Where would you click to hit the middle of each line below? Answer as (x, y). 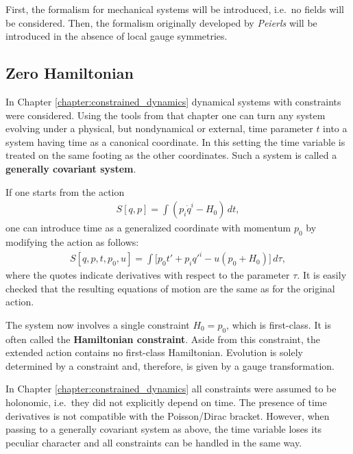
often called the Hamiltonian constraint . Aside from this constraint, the (163, 339)
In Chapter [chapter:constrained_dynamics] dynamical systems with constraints (173, 101)
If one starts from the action (65, 191)
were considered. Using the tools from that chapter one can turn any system (166, 115)
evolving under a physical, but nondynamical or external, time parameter (159, 128)
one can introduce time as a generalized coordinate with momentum (148, 228)
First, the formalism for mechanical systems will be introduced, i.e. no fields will (175, 9)
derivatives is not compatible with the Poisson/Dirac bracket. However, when (168, 415)
